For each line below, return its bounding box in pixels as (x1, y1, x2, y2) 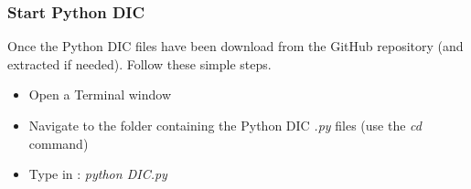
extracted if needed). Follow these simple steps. (7, 54, 272, 73)
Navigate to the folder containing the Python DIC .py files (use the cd (28, 116, 422, 134)
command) (28, 133, 89, 152)
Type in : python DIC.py (28, 164, 167, 184)
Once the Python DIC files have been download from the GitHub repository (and (7, 37, 464, 56)
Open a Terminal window (28, 85, 172, 104)
